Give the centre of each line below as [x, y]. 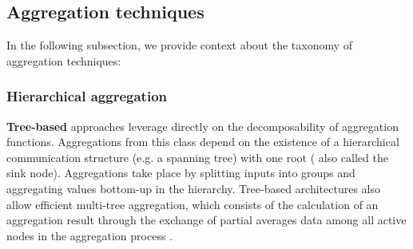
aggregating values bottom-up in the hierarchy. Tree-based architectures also [193, 188]
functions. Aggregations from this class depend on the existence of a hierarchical [203, 142]
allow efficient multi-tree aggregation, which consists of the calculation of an [193, 204]
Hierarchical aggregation [87, 96]
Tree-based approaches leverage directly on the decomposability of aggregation [203, 126]
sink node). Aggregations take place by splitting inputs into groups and [181, 173]
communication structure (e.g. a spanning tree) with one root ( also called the [197, 157]
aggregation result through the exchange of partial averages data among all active [206, 220]
